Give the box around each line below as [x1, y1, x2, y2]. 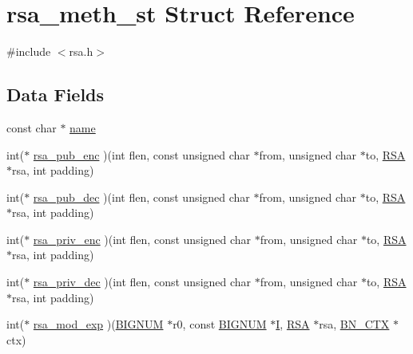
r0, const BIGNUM [173, 316, 267, 332]
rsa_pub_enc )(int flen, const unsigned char [33, 146, 250, 163]
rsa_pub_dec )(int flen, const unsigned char [33, 188, 250, 205]
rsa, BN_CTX [319, 316, 390, 332]
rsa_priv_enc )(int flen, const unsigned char [33, 230, 252, 247]
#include [6, 43, 51, 60]
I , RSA [276, 316, 310, 332]
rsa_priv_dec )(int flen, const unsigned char [33, 273, 252, 290]
